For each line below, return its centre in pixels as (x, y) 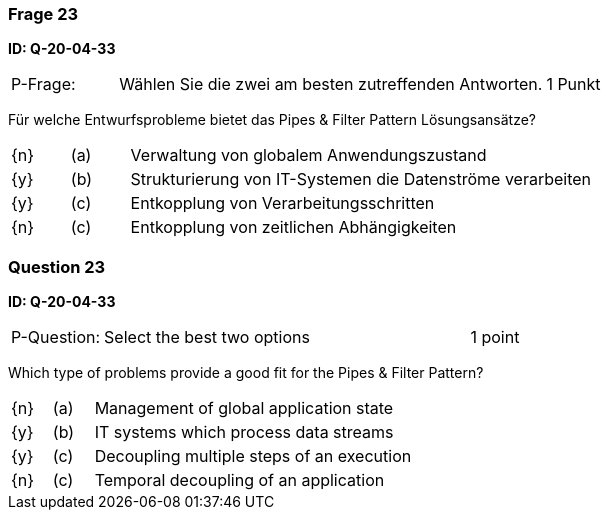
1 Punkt (573, 84)
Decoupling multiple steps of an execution (253, 456)
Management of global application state (244, 408)
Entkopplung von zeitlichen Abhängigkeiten (293, 227)
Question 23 (57, 266)
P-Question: (56, 337)
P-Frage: (43, 84)
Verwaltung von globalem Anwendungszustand (308, 155)
